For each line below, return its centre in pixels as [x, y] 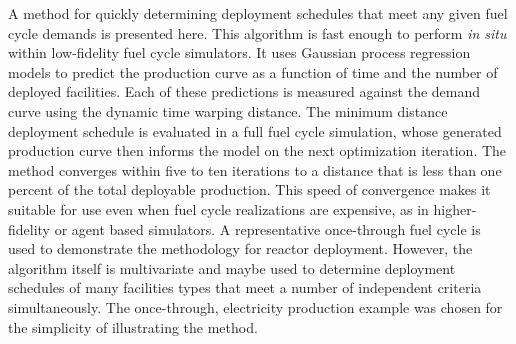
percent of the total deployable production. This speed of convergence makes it [249, 189]
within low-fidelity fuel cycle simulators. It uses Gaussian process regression [239, 52]
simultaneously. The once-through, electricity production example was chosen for [255, 306]
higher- [455, 208]
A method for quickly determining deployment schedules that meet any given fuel [258, 13]
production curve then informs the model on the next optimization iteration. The [257, 150]
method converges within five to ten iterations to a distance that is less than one [255, 169]
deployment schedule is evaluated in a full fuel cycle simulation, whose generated [255, 130]
